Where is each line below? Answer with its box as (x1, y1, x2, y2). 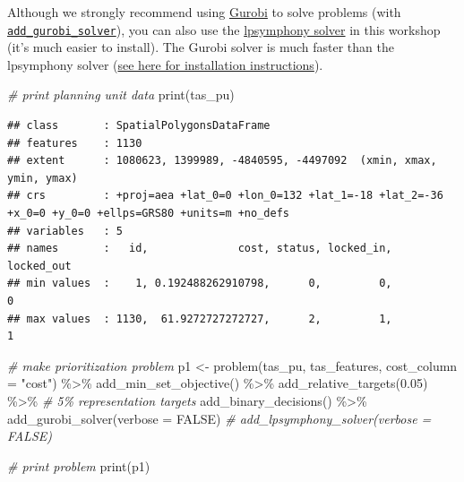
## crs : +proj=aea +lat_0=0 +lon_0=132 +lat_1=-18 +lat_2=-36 (7, 189, 443, 202)
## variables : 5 (7, 224, 123, 237)
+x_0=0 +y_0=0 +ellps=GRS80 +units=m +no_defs (7, 207, 289, 219)
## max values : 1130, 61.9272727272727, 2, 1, (7, 312, 392, 325)
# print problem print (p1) (7, 456, 150, 475)
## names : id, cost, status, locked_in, (7, 242, 392, 255)
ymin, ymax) (7, 171, 78, 185)
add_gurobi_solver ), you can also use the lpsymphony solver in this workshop (7, 20, 441, 39)
